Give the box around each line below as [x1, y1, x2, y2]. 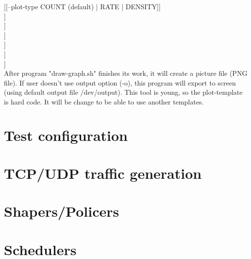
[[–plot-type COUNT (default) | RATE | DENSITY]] [4, 1, 161, 11]
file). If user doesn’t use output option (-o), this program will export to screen [4, 77, 236, 87]
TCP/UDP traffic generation [4, 163, 202, 183]
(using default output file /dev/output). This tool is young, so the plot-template [4, 87, 243, 97]
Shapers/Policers [4, 201, 119, 221]
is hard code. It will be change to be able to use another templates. [4, 96, 204, 106]
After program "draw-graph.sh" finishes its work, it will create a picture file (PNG [4, 68, 248, 78]
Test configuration [4, 125, 128, 145]
